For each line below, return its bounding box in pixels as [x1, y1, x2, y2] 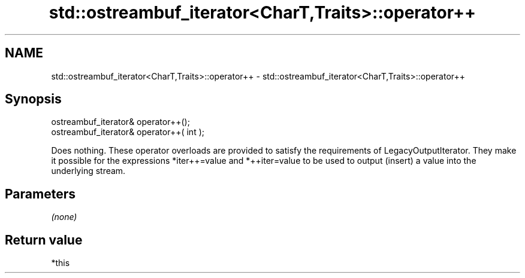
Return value [5, 232, 83, 248]
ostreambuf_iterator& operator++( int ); [51, 127, 204, 138]
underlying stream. [51, 166, 126, 176]
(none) [51, 212, 77, 222]
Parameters [5, 186, 76, 201]
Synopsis [5, 91, 62, 107]
